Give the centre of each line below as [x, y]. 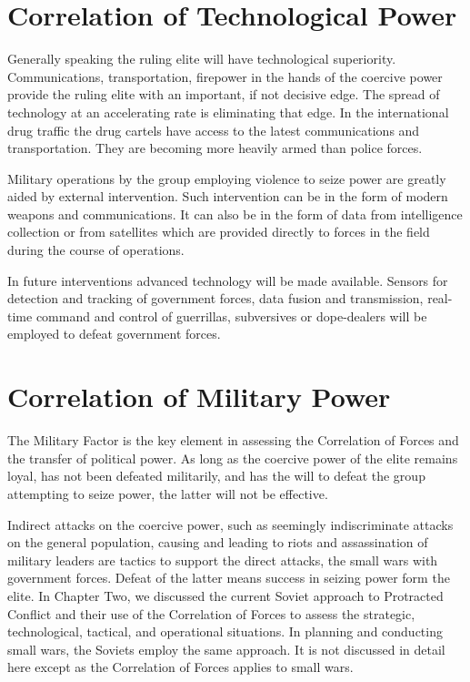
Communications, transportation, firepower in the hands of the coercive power [225, 76]
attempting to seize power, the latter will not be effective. [168, 493]
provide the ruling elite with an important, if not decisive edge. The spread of [224, 94]
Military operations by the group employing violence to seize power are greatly [227, 178]
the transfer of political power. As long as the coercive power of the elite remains [233, 458]
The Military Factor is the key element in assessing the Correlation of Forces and [233, 440]
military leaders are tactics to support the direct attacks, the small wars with [223, 560]
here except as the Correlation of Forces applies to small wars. [180, 667]
